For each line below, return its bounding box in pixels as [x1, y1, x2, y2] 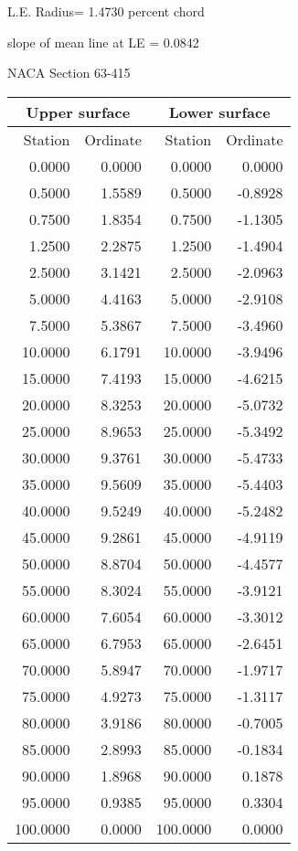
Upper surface [26, 101, 131, 122]
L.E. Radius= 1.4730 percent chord [7, 2, 205, 20]
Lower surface [168, 101, 271, 122]
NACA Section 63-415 [7, 63, 131, 82]
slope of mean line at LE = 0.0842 [7, 32, 199, 51]
